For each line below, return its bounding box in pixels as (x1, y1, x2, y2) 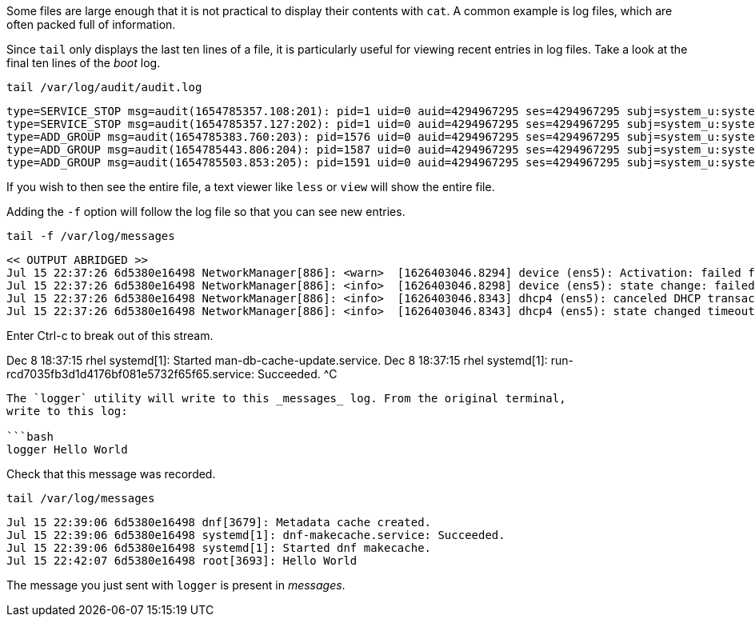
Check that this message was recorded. (6, 467, 216, 481)
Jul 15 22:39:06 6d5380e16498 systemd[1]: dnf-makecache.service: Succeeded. (6, 529, 505, 541)
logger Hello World (6, 443, 128, 456)
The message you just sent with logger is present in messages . (6, 578, 346, 592)
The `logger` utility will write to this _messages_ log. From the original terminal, (6, 392, 566, 405)
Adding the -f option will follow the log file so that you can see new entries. (6, 205, 405, 218)
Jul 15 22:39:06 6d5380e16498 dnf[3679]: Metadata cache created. (6, 516, 432, 529)
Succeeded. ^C (257, 367, 338, 381)
